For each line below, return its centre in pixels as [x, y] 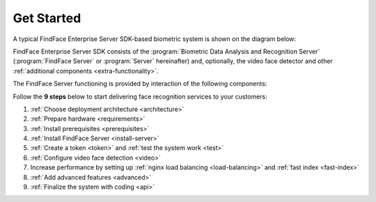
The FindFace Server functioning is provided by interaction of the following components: [140, 84]
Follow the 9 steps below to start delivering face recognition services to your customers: [140, 96]
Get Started [47, 18]
